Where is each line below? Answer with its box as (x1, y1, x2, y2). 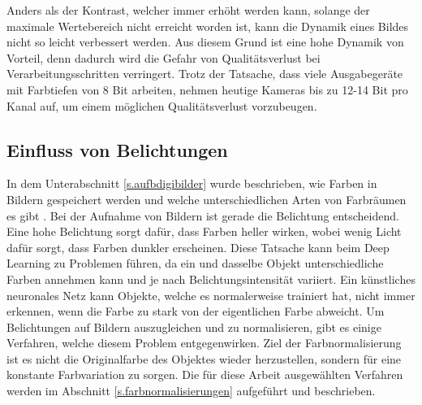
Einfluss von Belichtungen (6, 137, 228, 162)
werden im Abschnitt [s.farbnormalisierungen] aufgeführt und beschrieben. (6, 382, 376, 399)
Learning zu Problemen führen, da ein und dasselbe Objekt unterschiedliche (6, 255, 384, 272)
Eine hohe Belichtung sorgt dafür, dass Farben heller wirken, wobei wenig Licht (6, 223, 402, 240)
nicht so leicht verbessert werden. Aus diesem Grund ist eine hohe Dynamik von (6, 33, 404, 50)
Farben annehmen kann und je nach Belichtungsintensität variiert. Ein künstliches (6, 270, 416, 287)
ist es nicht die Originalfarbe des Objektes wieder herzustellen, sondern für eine (6, 350, 402, 367)
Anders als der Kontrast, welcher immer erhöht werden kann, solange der (6, 2, 370, 18)
